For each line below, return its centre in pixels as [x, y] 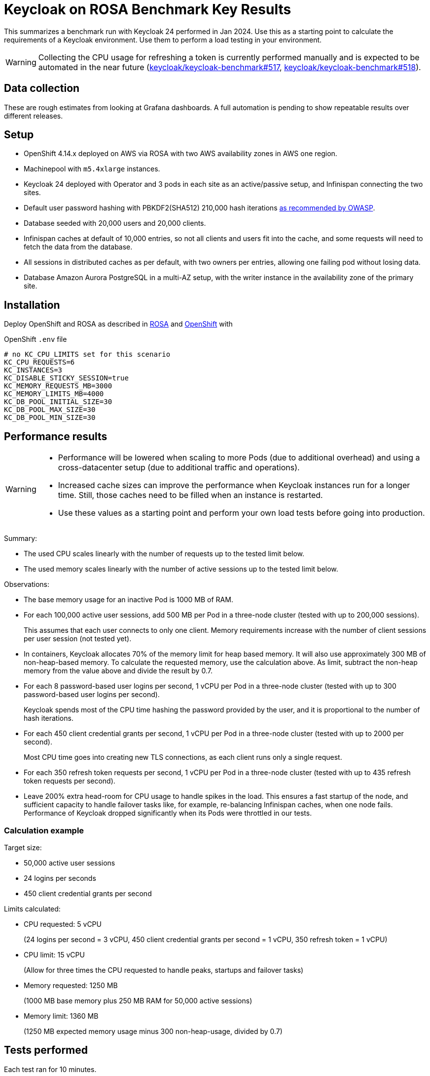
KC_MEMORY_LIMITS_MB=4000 [54, 394]
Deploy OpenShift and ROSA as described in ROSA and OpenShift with [118, 324]
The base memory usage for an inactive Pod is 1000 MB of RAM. [128, 600]
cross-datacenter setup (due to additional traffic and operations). [179, 468]
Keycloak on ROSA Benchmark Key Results [148, 9]
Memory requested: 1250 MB [71, 985]
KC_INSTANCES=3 [33, 370]
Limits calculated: [32, 909]
